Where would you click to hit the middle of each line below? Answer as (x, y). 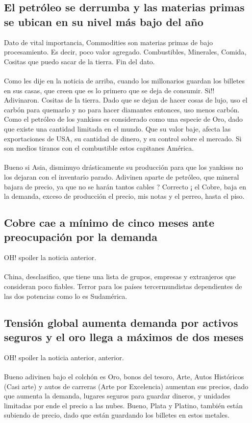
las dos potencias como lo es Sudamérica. (66, 296)
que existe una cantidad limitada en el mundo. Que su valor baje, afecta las (117, 128)
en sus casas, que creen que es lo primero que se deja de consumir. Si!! (109, 90)
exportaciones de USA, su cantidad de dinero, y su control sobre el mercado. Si (123, 138)
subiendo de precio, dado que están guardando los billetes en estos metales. (117, 415)
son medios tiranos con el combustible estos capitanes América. (99, 148)
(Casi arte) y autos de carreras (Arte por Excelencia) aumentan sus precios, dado (126, 386)
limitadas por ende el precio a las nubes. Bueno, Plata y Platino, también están (124, 405)
